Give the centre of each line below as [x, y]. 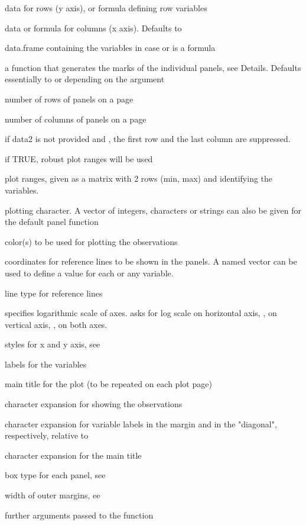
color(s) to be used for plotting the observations [91, 241]
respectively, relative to [47, 435]
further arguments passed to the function [79, 515]
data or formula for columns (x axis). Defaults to [93, 28]
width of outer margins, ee [53, 495]
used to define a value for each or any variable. [89, 273]
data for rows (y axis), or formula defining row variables [106, 8]
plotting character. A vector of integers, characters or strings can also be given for [153, 210]
